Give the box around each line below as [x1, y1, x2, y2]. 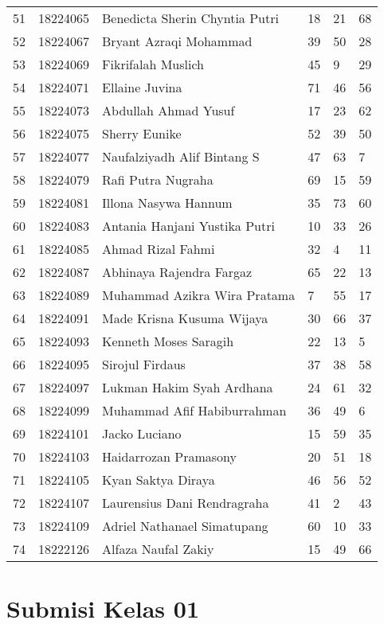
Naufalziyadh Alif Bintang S [102, 147, 260, 166]
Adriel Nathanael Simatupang [102, 517, 268, 535]
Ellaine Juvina [102, 78, 182, 96]
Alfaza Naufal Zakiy [102, 540, 214, 558]
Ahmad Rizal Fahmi [102, 240, 215, 258]
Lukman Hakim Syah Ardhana [102, 378, 273, 396]
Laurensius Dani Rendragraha [102, 493, 269, 512]
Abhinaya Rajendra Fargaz [102, 263, 253, 281]
